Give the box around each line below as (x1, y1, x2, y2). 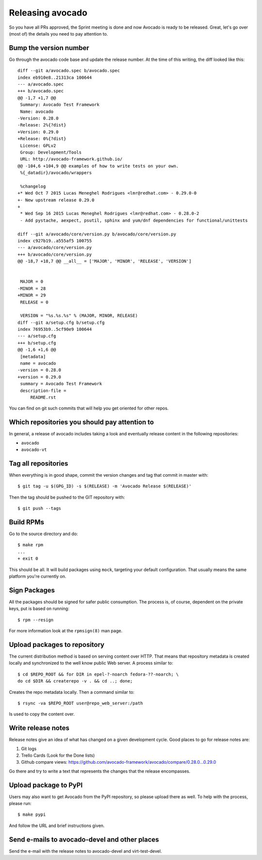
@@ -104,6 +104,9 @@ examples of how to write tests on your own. (17, 163, 179, 169)
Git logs (21, 746, 37, 752)
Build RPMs (9, 518, 45, 526)
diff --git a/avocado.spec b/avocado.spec (17, 68, 120, 73)
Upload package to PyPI (9, 781, 83, 789)
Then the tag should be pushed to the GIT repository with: (9, 494, 125, 500)
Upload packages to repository (9, 640, 105, 649)
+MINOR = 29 (17, 292, 46, 298)
